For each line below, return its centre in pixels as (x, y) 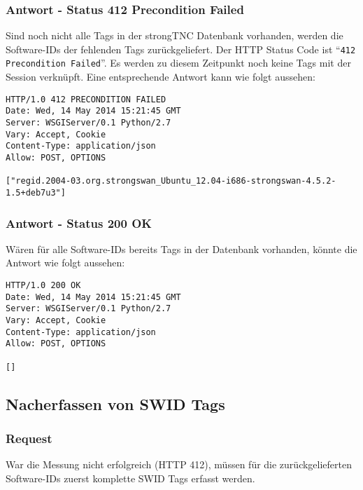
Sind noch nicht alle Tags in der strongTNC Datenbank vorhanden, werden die (175, 35)
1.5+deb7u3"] (36, 192)
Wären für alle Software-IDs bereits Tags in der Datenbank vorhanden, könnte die (181, 249)
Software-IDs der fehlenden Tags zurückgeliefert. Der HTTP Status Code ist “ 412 (181, 49)
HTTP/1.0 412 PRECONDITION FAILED (86, 99)
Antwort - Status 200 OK (79, 223)
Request (29, 438)
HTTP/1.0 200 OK (43, 286)
